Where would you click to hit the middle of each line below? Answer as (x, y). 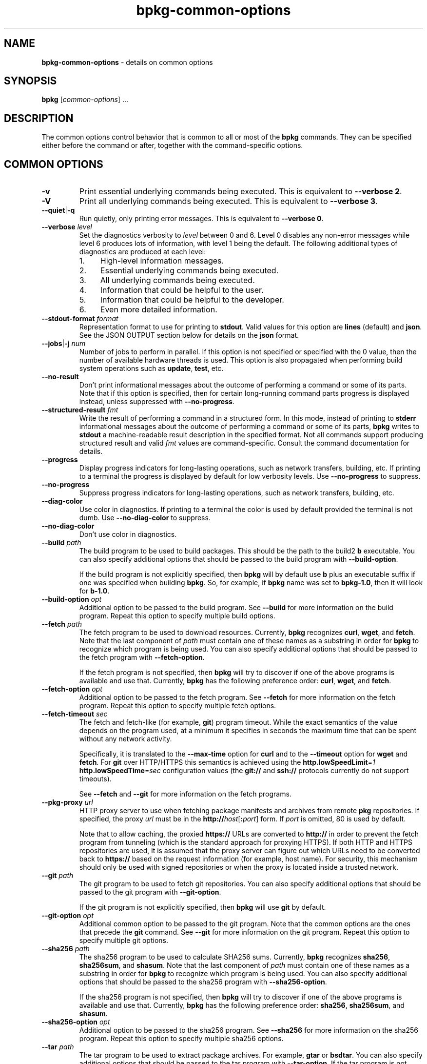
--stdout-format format (80, 319)
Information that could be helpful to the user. (182, 290)
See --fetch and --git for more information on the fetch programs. (185, 794)
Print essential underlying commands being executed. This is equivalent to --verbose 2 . (241, 192)
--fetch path (62, 624)
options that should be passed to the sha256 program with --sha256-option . (203, 982)
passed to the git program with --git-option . (150, 892)
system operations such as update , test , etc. (151, 368)
